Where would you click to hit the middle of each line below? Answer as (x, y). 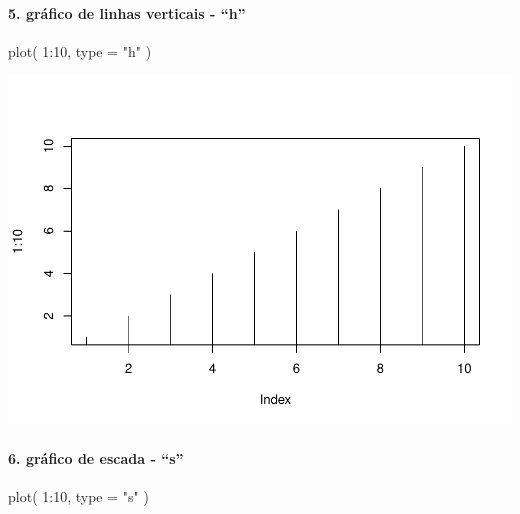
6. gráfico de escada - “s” (96, 457)
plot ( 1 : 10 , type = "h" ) (80, 50)
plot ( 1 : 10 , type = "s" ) (78, 495)
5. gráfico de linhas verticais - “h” (127, 12)
